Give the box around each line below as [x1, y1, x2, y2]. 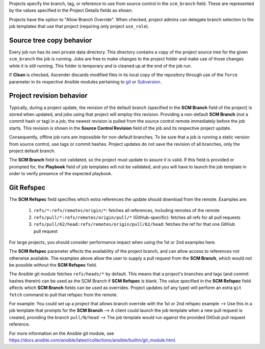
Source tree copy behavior [9, 36, 92, 44]
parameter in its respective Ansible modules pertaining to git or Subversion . [9, 79, 162, 84]
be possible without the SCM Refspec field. [9, 262, 98, 268]
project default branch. [9, 148, 56, 154]
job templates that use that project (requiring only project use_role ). [9, 24, 149, 29]
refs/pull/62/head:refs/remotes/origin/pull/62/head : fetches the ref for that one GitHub [33, 221, 235, 227]
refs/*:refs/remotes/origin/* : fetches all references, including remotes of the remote [33, 208, 220, 214]
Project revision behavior [9, 91, 88, 100]
